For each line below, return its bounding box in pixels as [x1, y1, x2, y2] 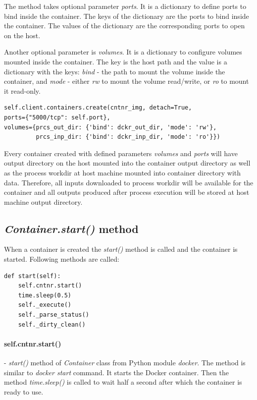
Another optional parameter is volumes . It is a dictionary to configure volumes [4, 47, 242, 57]
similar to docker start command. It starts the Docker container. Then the [4, 367, 229, 377]
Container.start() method [4, 221, 139, 236]
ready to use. [4, 386, 44, 397]
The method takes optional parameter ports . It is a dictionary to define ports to [4, 1, 247, 11]
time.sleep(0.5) [18, 291, 72, 299]
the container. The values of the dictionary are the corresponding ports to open [4, 20, 245, 31]
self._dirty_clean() [18, 321, 86, 328]
